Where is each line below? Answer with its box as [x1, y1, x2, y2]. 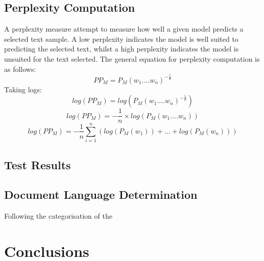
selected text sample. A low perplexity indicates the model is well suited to [4, 33, 238, 44]
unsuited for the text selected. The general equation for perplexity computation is [4, 53, 260, 64]
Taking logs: [4, 84, 42, 94]
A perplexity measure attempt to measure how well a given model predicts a [4, 23, 244, 34]
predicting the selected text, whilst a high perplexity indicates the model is [4, 43, 239, 54]
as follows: [4, 63, 36, 74]
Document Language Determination [4, 187, 198, 202]
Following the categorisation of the [4, 211, 112, 221]
